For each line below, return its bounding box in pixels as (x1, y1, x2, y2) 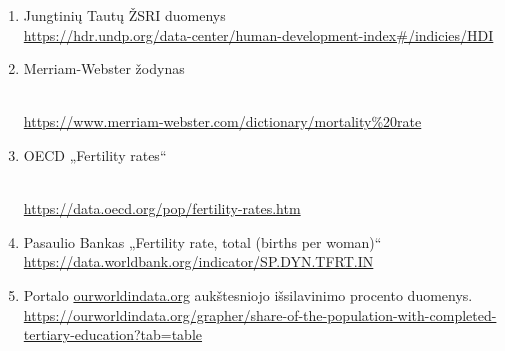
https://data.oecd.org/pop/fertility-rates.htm (23, 198, 301, 219)
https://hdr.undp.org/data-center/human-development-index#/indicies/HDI (23, 24, 494, 45)
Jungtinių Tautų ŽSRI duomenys (23, 5, 226, 25)
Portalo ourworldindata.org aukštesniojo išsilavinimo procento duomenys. (23, 284, 473, 305)
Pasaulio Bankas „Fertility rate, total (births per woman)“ (23, 231, 382, 252)
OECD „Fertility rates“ (23, 144, 167, 165)
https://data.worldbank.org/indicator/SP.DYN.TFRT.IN (23, 251, 374, 272)
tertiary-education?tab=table (23, 324, 203, 345)
